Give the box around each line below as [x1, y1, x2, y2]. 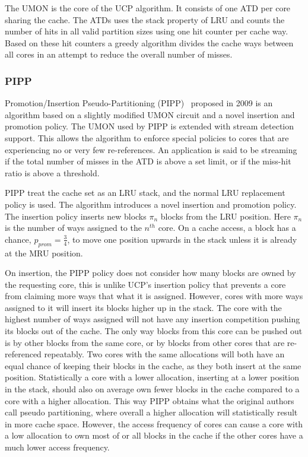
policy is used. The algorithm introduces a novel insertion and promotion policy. [5, 198, 297, 210]
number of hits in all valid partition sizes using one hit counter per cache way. [5, 25, 288, 37]
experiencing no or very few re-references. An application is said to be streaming [5, 143, 297, 155]
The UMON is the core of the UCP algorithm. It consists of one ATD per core [5, 2, 291, 14]
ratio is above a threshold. [5, 166, 100, 179]
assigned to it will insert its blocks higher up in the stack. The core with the [5, 301, 282, 313]
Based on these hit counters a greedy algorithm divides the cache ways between [5, 36, 294, 49]
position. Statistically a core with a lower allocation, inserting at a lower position [5, 371, 299, 383]
